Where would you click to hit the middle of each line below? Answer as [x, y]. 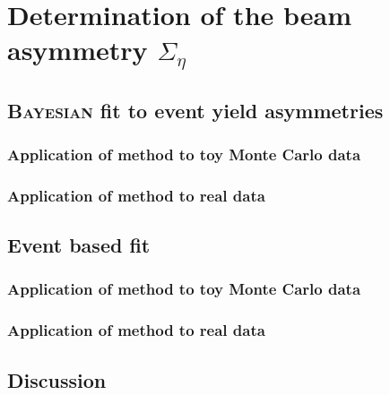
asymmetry [78, 50]
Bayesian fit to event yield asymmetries [195, 110]
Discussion [57, 379]
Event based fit [79, 245]
